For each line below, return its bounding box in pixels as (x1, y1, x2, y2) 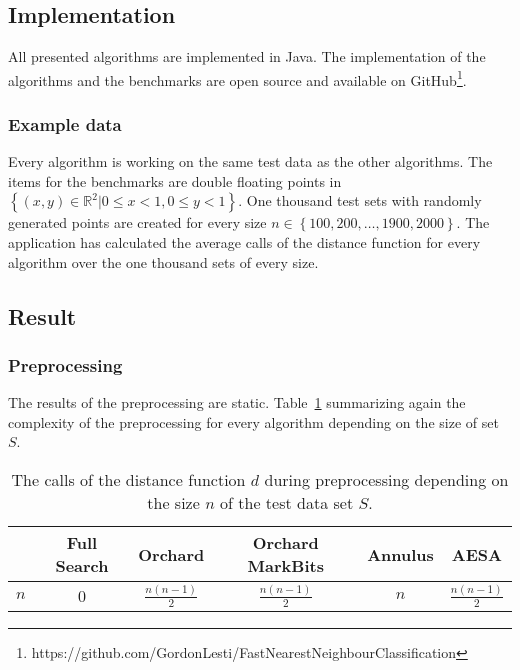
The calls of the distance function (11, 468, 246, 492)
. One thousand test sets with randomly (238, 190, 482, 211)
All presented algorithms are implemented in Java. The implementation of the (8, 46, 486, 67)
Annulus (367, 542, 434, 566)
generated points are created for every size (8, 212, 267, 233)
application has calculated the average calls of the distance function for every (8, 232, 481, 253)
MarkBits (247, 554, 324, 578)
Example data (8, 111, 122, 136)
